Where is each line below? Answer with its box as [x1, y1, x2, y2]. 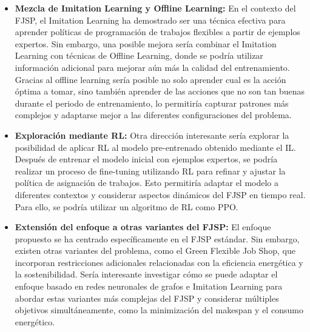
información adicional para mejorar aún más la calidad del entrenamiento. [15, 61, 290, 73]
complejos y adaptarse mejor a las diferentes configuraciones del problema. [15, 108, 292, 121]
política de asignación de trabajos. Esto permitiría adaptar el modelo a [15, 176, 279, 189]
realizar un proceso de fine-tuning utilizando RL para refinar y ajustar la [15, 164, 286, 177]
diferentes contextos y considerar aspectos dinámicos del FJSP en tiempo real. [15, 188, 306, 201]
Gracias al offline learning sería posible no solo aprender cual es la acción [15, 73, 286, 85]
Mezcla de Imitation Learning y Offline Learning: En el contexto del [15, 2, 296, 14]
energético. [15, 315, 55, 328]
